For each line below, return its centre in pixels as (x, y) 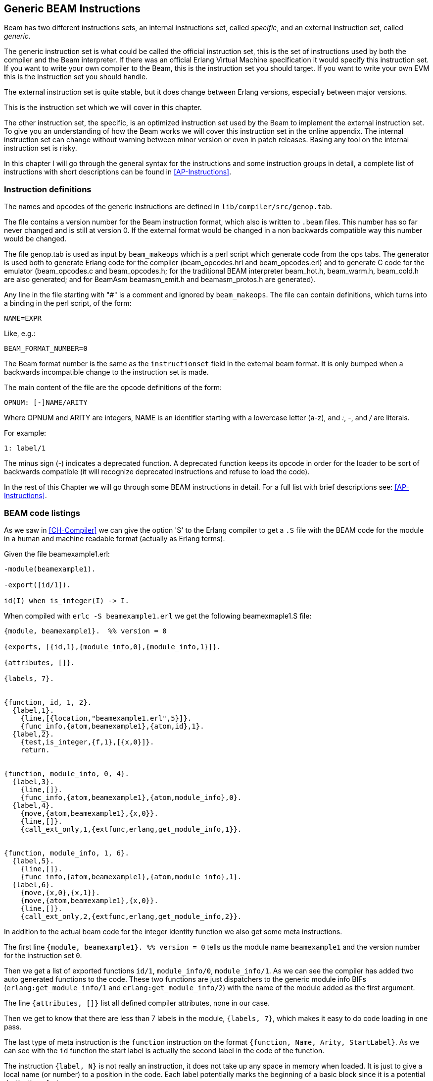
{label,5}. (33, 861)
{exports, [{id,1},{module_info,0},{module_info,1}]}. (113, 647)
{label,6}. (33, 884)
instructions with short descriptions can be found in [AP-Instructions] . (118, 172)
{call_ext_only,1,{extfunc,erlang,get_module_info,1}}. (131, 829)
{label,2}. (33, 734)
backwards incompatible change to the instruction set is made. (106, 372)
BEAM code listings (42, 513)
